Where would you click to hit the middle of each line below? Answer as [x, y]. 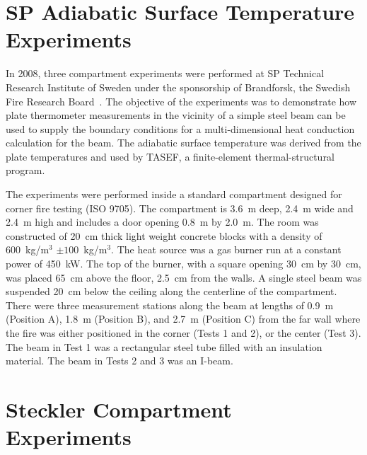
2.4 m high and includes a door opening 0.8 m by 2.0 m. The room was [162, 222]
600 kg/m [28, 249]
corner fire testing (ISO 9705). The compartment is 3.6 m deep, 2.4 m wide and [180, 208]
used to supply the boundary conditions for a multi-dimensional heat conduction [180, 128]
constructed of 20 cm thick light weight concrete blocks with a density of [164, 235]
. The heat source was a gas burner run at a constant [226, 249]
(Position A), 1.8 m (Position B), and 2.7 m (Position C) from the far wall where [183, 319]
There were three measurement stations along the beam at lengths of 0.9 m [170, 305]
